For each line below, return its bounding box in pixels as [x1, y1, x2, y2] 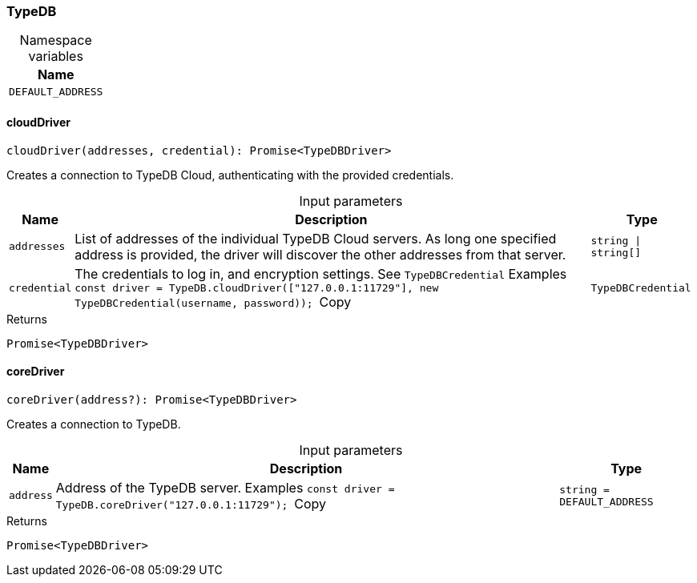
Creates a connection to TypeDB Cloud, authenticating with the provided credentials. [6, 167, 454, 182]
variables [28, 48, 83, 65]
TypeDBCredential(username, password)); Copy [75, 293, 352, 310]
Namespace [19, 32, 92, 49]
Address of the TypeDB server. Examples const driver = [55, 479, 395, 496]
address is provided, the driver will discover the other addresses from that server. [75, 246, 566, 263]
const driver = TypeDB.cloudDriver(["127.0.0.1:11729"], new [75, 281, 439, 294]
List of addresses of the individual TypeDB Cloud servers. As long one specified [75, 230, 557, 247]
